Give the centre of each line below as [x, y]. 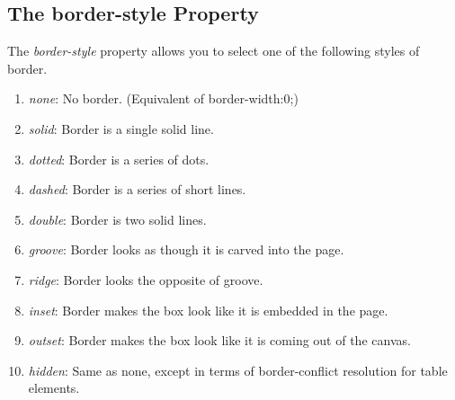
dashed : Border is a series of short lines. [137, 189]
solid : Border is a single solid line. [121, 128]
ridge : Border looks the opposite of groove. [146, 279]
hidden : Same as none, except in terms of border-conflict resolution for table [238, 370]
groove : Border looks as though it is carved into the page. [186, 249]
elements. [54, 388]
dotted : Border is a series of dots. [119, 159]
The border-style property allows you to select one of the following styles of [214, 51]
